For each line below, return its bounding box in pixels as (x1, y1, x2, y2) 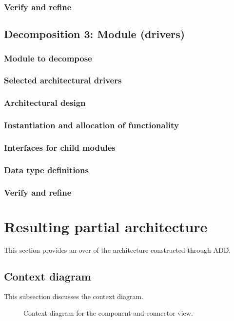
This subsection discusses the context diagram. (4, 291, 143, 301)
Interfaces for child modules (4, 141, 116, 153)
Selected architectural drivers (4, 74, 122, 86)
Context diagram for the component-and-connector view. (23, 308, 193, 318)
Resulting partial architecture (4, 216, 208, 236)
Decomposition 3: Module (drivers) (4, 26, 185, 41)
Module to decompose (4, 52, 92, 64)
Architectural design (4, 97, 86, 109)
